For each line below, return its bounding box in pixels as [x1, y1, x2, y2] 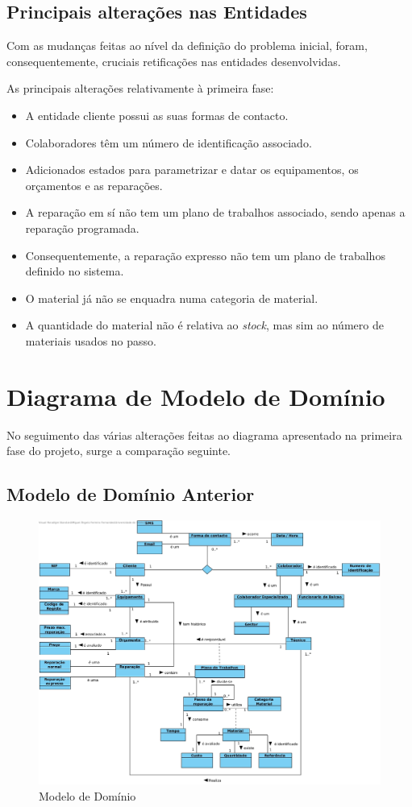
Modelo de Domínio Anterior [6, 482, 255, 507]
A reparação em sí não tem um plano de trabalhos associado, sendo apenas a [25, 204, 406, 221]
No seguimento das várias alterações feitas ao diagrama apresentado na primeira [6, 426, 402, 443]
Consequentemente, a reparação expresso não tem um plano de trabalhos [25, 246, 385, 263]
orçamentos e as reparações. [25, 176, 163, 193]
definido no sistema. [25, 263, 124, 279]
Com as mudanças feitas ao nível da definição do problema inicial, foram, [6, 37, 368, 54]
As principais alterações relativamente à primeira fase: [6, 80, 274, 97]
